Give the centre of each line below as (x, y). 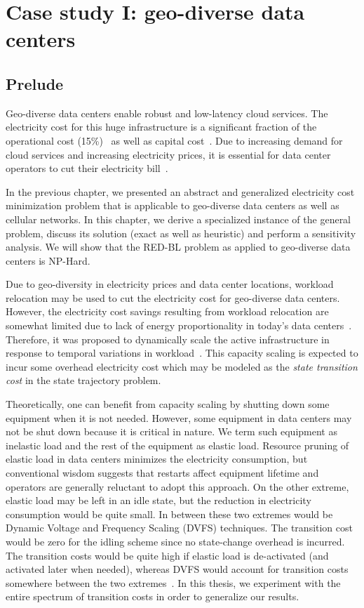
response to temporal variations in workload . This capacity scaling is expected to (182, 353)
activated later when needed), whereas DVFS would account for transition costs (177, 569)
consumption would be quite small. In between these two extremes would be (169, 514)
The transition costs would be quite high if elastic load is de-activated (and (167, 555)
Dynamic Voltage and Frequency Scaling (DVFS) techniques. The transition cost (179, 528)
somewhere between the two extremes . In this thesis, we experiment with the (173, 582)
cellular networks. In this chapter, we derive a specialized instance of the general (178, 219)
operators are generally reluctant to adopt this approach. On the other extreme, (177, 486)
